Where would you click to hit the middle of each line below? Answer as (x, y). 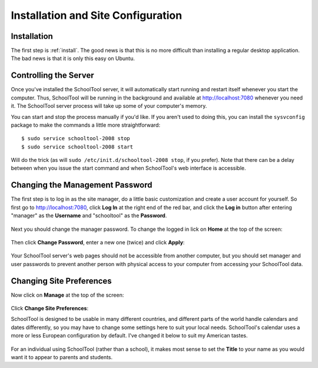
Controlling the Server (52, 76)
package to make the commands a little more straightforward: (86, 125)
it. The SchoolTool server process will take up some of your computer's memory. (109, 106)
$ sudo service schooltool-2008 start (77, 147)
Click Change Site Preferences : (49, 309)
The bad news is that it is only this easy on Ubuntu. (73, 58)
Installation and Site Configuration (97, 15)
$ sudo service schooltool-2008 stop (76, 139)
